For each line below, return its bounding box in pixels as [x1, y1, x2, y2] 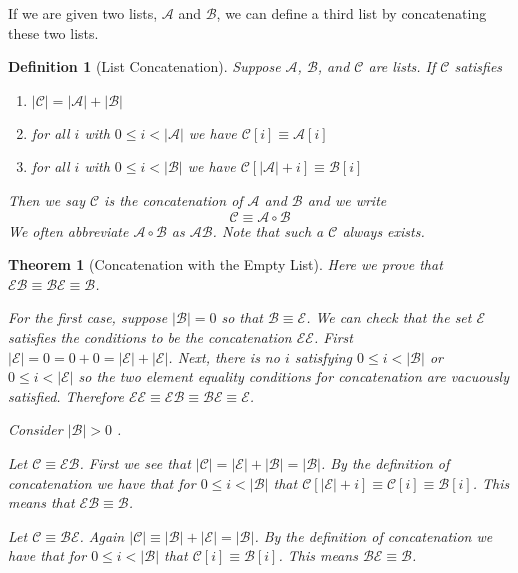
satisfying [294, 346, 353, 367]
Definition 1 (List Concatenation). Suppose [8, 56, 281, 77]
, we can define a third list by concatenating [216, 3, 487, 23]
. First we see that [79, 452, 191, 473]
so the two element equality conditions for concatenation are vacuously [78, 366, 509, 387]
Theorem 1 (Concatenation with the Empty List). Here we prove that [8, 254, 443, 275]
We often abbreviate [8, 220, 129, 241]
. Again [79, 525, 125, 546]
